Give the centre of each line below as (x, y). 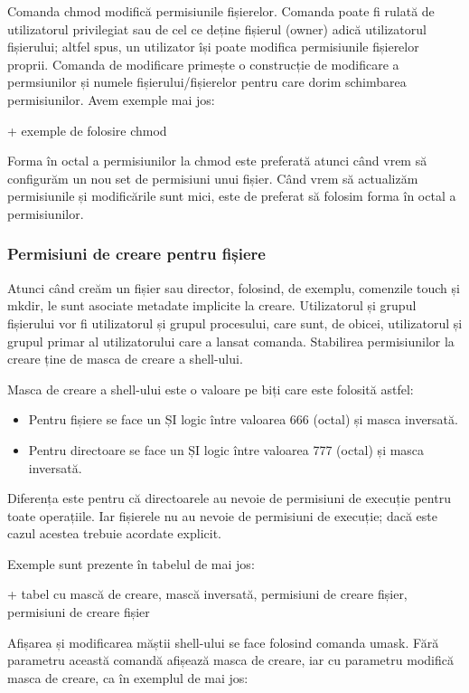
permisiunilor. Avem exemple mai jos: (111, 99)
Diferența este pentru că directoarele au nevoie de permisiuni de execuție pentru (229, 498)
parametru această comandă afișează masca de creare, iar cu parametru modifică (230, 660)
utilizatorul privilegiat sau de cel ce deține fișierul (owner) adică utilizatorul (217, 28)
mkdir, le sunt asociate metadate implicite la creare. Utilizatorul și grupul (212, 305)
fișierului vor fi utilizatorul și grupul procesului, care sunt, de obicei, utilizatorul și (235, 323)
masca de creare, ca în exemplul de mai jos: (128, 677)
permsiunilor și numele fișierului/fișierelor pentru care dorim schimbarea (207, 82)
